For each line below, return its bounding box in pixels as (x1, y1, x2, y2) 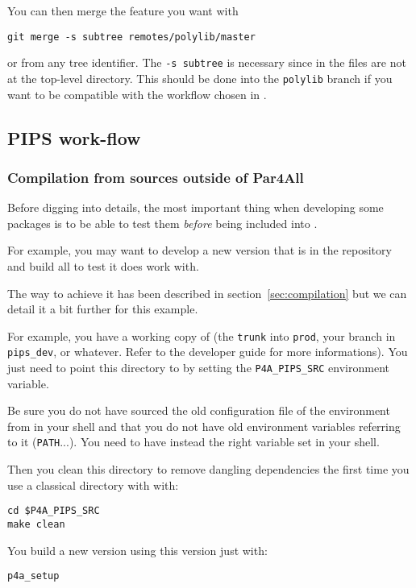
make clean (7, 518, 65, 530)
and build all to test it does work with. (7, 257, 199, 274)
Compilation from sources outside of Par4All (7, 167, 304, 187)
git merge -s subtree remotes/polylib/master (7, 31, 256, 43)
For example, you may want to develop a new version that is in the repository (7, 242, 392, 259)
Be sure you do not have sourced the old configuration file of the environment (7, 402, 390, 419)
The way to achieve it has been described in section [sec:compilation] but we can (7, 284, 407, 301)
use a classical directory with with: (7, 476, 179, 493)
